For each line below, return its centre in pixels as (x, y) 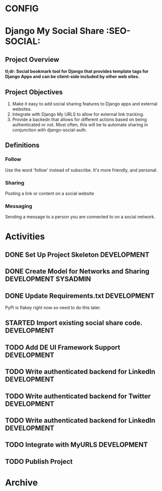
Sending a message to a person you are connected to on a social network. (80, 217)
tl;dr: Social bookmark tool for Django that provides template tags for (77, 71)
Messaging (19, 206)
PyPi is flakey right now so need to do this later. (53, 308)
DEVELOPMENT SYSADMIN (48, 279)
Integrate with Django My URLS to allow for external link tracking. (78, 114)
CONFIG (22, 9)
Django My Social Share (55, 31)
